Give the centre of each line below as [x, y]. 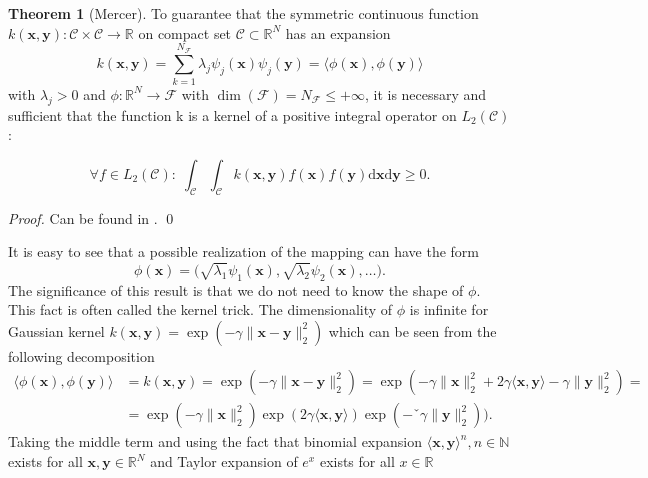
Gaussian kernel [56, 330]
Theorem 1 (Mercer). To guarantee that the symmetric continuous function [243, 13]
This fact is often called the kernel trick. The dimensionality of [200, 309]
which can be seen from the [412, 330]
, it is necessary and [425, 93]
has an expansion [338, 32]
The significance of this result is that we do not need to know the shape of [236, 289]
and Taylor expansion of [224, 461]
